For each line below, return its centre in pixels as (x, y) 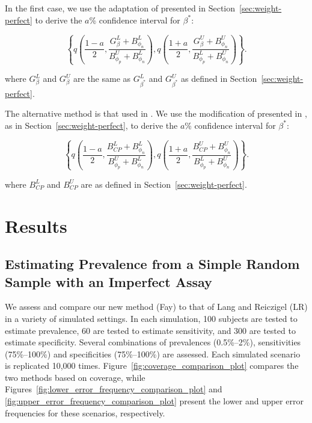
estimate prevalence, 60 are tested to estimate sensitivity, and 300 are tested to (150, 330)
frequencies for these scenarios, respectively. (85, 412)
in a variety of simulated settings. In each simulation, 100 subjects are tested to (151, 318)
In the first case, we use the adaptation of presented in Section (120, 8)
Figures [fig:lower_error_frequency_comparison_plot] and (114, 389)
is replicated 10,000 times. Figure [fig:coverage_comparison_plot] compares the (152, 366)
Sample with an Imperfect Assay (109, 281)
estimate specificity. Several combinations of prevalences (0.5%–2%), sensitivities (153, 342)
